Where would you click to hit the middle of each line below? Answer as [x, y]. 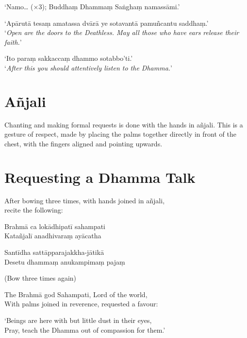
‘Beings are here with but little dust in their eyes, [78, 320]
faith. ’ [13, 42]
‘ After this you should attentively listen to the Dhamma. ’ [89, 67]
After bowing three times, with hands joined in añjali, [85, 200]
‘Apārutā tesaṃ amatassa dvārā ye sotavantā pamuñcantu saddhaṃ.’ [107, 23]
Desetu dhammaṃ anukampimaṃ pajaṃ [65, 261]
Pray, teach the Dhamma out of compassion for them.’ [85, 329]
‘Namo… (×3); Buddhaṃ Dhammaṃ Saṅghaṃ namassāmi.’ [92, 6]
